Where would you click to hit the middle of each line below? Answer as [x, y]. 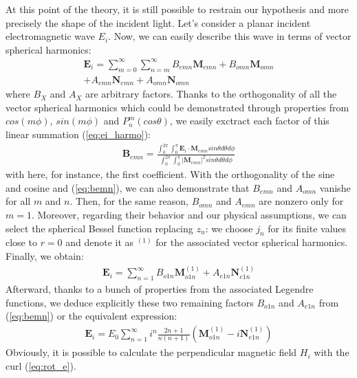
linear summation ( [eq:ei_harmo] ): [78, 134]
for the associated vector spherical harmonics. [252, 242]
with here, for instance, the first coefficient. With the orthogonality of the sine [170, 174]
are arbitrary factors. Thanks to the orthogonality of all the [211, 94]
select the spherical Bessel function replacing [99, 228]
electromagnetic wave [50, 36]
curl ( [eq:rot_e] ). [41, 365]
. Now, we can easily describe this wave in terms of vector [230, 36]
